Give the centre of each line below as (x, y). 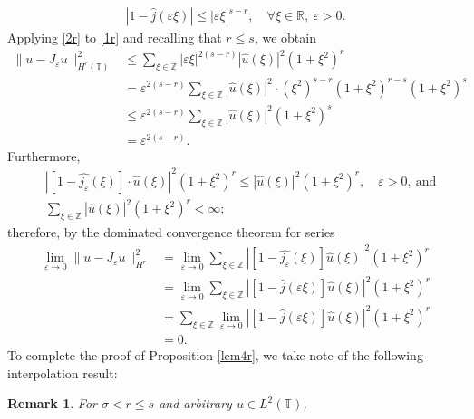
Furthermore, (44, 155)
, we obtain (285, 38)
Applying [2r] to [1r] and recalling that (115, 38)
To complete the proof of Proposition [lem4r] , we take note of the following (215, 355)
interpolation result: (63, 372)
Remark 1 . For (52, 403)
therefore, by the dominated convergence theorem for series (171, 232)
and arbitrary (195, 403)
